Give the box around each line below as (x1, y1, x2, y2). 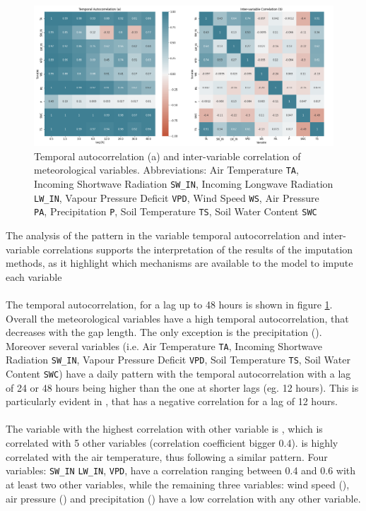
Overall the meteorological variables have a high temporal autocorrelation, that (6, 311, 349, 325)
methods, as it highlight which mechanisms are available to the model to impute (6, 255, 353, 270)
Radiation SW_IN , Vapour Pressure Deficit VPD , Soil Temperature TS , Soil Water (6, 352, 350, 367)
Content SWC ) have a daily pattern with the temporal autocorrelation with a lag (6, 366, 351, 381)
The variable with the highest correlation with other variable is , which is (6, 421, 323, 436)
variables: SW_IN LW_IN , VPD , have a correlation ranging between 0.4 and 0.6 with (6, 463, 356, 478)
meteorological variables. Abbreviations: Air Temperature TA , (34, 162, 299, 177)
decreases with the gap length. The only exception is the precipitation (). (6, 325, 322, 339)
